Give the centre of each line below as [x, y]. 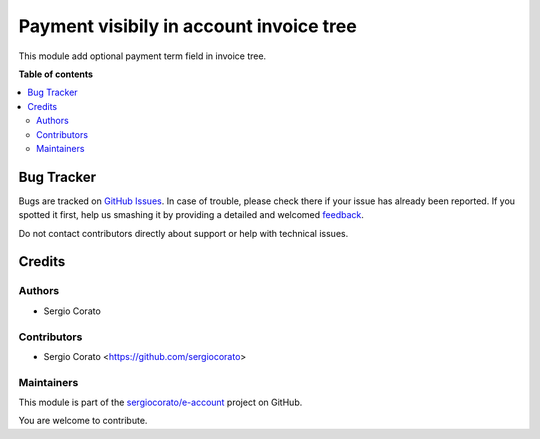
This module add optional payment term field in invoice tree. [142, 56]
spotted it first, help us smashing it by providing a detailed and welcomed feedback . [191, 215]
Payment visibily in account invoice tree [187, 26]
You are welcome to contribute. [83, 421]
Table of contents [56, 74]
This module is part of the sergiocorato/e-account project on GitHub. [160, 402]
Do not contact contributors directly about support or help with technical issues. [183, 233]
